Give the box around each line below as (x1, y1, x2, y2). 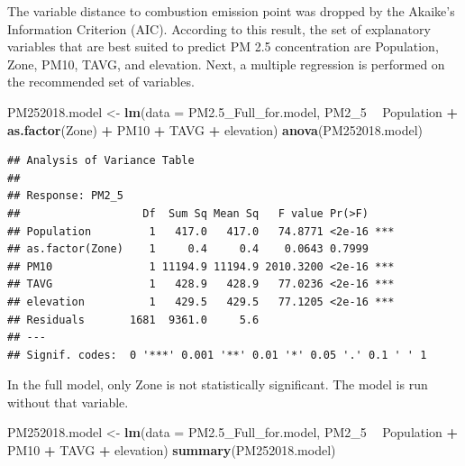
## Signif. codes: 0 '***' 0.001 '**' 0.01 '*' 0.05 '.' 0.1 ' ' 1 (7, 348, 427, 361)
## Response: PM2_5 (7, 189, 123, 203)
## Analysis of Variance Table (7, 154, 195, 168)
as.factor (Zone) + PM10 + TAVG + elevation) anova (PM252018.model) (7, 120, 424, 139)
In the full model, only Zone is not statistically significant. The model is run (7, 375, 428, 394)
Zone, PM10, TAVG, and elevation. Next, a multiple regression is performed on (7, 54, 445, 73)
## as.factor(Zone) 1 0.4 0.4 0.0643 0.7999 (7, 242, 369, 256)
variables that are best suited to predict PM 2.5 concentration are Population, (7, 37, 439, 56)
